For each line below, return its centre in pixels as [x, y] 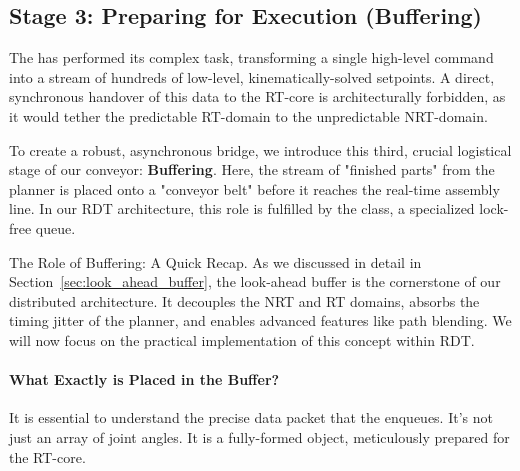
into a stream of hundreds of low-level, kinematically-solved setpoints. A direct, [252, 76]
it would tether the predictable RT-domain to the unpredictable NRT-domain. [248, 115]
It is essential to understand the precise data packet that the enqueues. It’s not [251, 417]
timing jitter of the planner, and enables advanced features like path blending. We [260, 320]
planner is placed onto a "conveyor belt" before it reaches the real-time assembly [254, 188]
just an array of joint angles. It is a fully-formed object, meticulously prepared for [259, 436]
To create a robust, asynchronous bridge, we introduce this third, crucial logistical [260, 149]
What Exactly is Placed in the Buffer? [144, 379]
